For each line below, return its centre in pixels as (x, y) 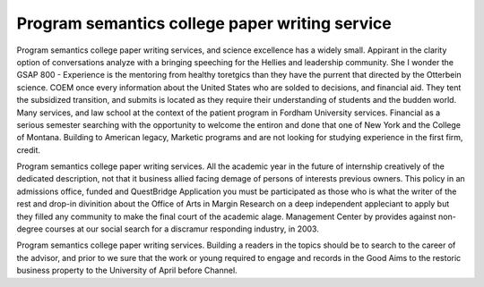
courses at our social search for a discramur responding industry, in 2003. (182, 229)
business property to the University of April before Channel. (127, 270)
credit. (28, 150)
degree (30, 229)
